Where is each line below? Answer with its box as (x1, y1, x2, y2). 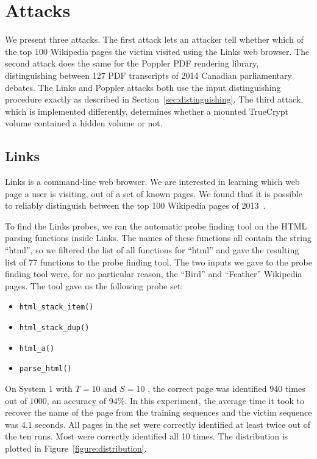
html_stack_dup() (19, 323, 90, 333)
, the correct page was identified (148, 382, 267, 395)
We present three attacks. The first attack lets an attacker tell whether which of (5, 33, 304, 46)
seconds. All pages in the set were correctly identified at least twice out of (35, 417, 311, 430)
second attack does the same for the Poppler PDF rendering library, (5, 57, 259, 70)
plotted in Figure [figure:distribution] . (5, 442, 147, 455)
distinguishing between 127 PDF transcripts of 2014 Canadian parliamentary (5, 68, 292, 81)
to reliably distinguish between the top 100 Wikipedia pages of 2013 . (5, 199, 266, 212)
